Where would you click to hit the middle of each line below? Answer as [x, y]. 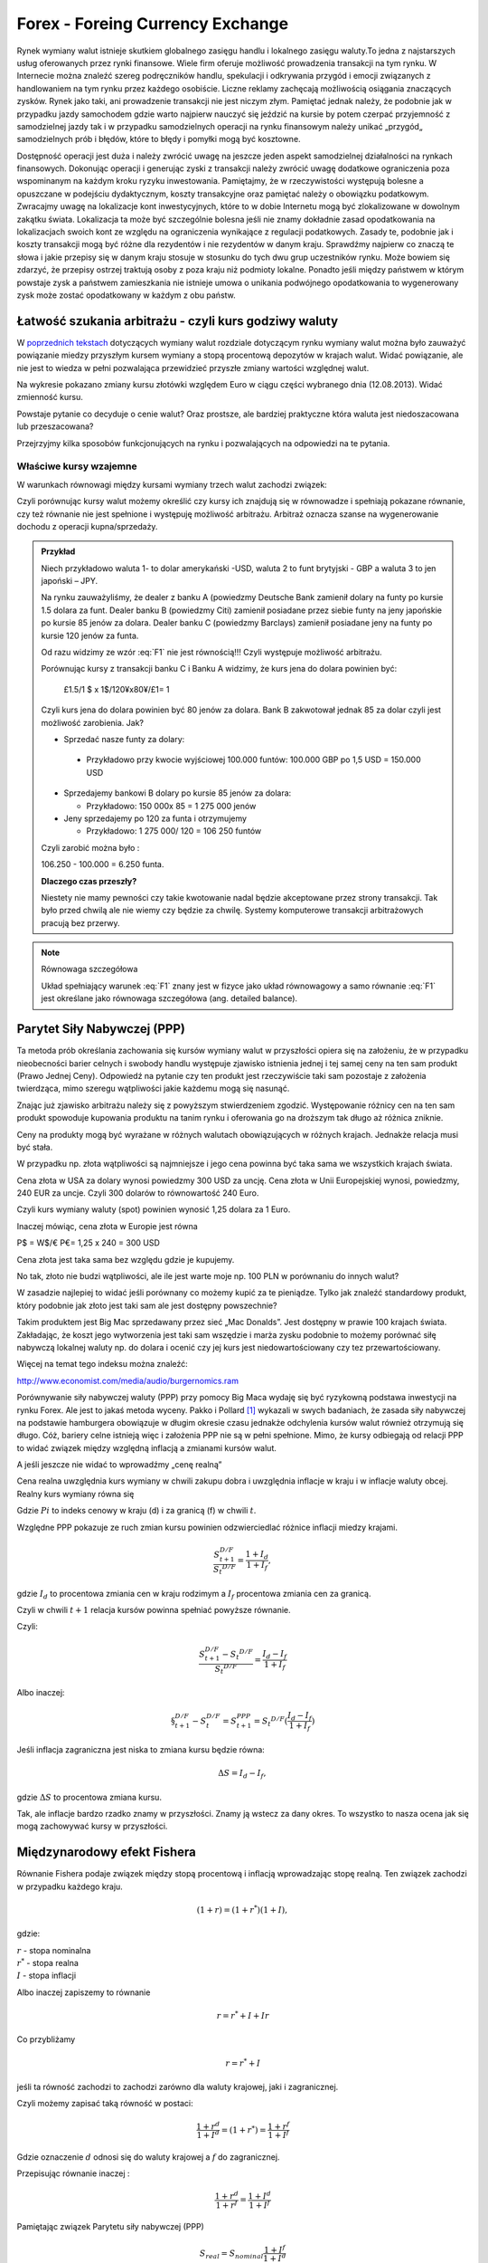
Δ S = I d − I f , [242, 1774]
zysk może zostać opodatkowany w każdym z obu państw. [127, 295]
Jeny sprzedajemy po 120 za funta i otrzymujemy [155, 818]
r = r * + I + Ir [243, 2015]
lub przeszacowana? [55, 426]
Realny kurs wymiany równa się [75, 1494]
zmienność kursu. [50, 397]
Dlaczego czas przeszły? [89, 881]
